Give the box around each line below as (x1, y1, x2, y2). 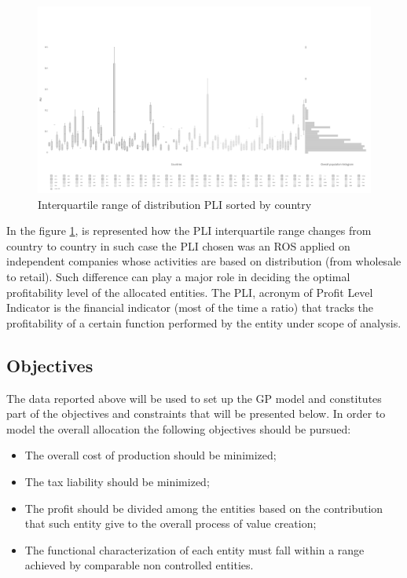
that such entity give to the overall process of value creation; (24, 515, 317, 532)
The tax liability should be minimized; (24, 474, 210, 489)
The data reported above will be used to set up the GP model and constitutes (6, 390, 382, 406)
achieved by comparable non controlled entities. (24, 557, 254, 573)
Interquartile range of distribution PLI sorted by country (38, 196, 312, 212)
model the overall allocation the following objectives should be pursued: (6, 420, 351, 437)
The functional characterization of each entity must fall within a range (24, 541, 365, 558)
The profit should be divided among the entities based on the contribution (24, 499, 383, 516)
